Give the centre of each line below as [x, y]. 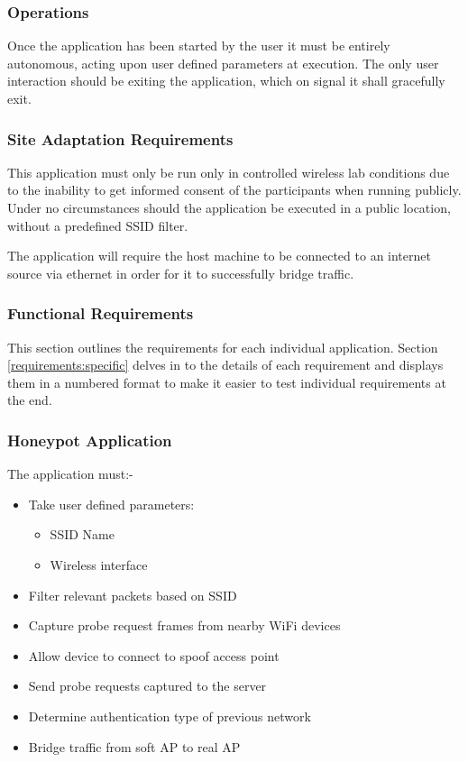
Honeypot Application [90, 440]
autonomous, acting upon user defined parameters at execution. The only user [223, 63]
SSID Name [82, 534]
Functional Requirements [101, 313]
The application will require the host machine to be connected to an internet [219, 256]
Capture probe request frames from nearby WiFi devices [184, 625]
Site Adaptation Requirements [120, 138]
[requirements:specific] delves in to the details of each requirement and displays [225, 365]
